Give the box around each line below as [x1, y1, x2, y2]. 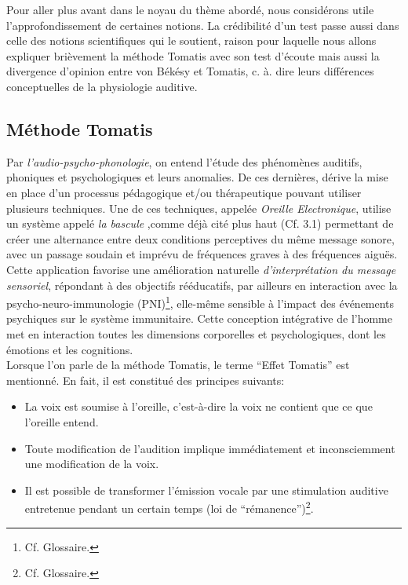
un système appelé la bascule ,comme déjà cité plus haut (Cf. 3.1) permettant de [6, 215, 394, 232]
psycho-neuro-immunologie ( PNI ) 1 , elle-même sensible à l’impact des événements [6, 293, 395, 311]
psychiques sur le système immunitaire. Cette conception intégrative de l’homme [6, 310, 392, 327]
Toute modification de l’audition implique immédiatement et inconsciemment [24, 440, 395, 456]
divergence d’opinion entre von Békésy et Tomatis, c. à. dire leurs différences [6, 63, 374, 79]
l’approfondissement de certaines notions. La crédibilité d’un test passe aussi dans [6, 16, 399, 33]
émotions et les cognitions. [6, 341, 133, 357]
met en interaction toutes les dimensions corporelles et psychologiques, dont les [6, 325, 386, 342]
